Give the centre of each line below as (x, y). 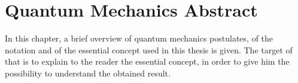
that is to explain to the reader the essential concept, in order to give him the (147, 61)
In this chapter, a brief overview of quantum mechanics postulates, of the (139, 38)
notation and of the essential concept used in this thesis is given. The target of (149, 50)
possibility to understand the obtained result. (88, 73)
